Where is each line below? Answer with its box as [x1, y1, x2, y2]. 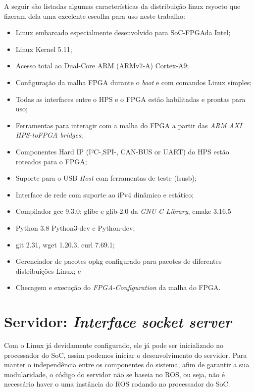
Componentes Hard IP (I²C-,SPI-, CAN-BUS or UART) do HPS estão [15, 146, 229, 156]
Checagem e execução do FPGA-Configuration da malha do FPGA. [15, 282, 221, 293]
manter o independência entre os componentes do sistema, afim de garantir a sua [4, 359, 250, 370]
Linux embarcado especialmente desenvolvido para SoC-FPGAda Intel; [15, 27, 231, 38]
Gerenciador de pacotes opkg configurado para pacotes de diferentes [15, 256, 222, 266]
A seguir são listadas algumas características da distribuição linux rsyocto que [4, 1, 241, 11]
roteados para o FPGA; [15, 156, 87, 166]
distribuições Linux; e [15, 265, 81, 276]
